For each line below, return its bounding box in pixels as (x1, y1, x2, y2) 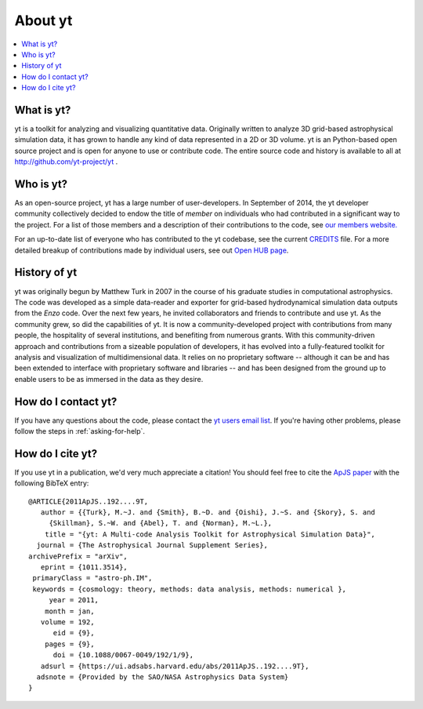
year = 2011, (49, 596, 99, 605)
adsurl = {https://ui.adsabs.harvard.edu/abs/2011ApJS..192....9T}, (40, 661, 309, 671)
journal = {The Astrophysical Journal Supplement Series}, (36, 541, 268, 550)
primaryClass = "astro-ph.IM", (32, 573, 153, 583)
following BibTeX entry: (14, 478, 89, 488)
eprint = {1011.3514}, (40, 563, 128, 572)
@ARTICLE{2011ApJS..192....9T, (28, 496, 149, 506)
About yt (14, 12, 73, 29)
